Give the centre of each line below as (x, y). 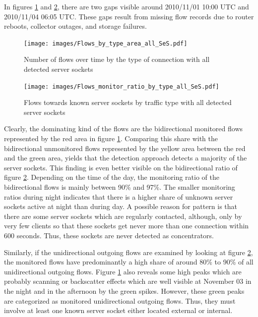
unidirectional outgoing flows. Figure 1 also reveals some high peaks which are (123, 271)
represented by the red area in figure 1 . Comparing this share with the (111, 138)
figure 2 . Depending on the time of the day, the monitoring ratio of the (112, 177)
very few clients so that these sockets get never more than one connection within (127, 226)
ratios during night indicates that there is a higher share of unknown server (119, 196)
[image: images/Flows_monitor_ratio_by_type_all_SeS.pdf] (122, 86)
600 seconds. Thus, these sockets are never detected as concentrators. (109, 235)
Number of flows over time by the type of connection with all (117, 59)
